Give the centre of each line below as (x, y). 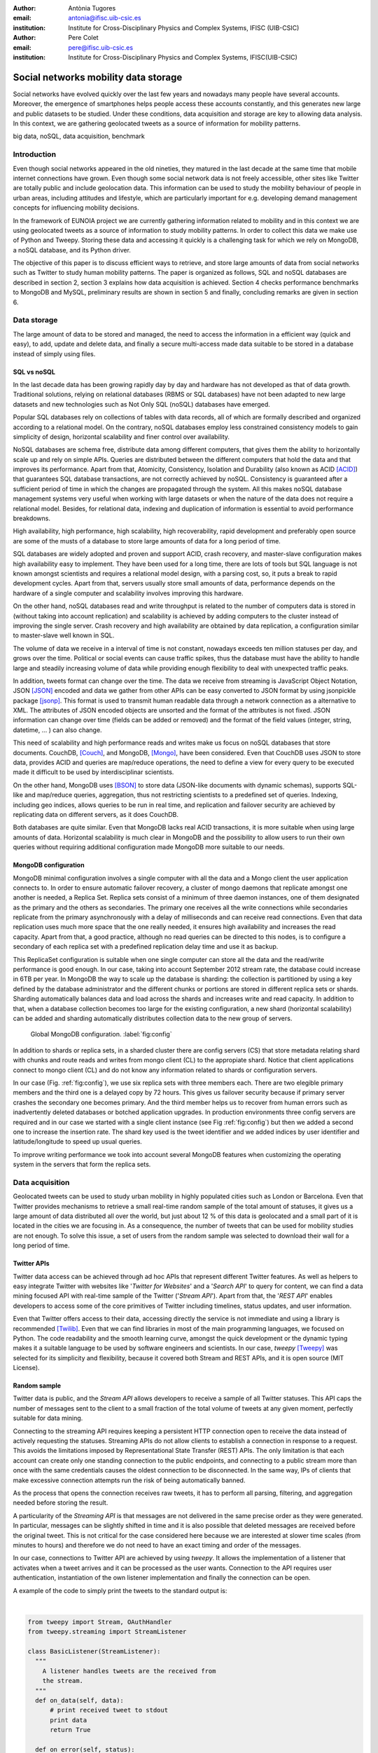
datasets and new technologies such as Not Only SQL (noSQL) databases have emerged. (142, 404)
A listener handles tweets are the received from (129, 1671)
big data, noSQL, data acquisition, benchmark (79, 136)
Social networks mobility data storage (98, 77)
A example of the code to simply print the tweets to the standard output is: (120, 1590)
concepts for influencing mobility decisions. (76, 208)
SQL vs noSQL (34, 372)
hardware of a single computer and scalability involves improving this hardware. (128, 593)
